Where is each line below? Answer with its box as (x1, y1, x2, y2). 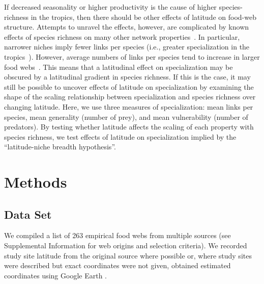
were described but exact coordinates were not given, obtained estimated (4, 260, 231, 271)
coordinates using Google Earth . (4, 270, 107, 280)
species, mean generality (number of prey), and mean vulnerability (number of (4, 111, 248, 122)
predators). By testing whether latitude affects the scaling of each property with (4, 121, 254, 132)
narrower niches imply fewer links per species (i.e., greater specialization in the (4, 41, 250, 52)
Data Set (4, 206, 52, 222)
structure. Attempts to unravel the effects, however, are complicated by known (4, 21, 249, 32)
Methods (4, 171, 67, 192)
